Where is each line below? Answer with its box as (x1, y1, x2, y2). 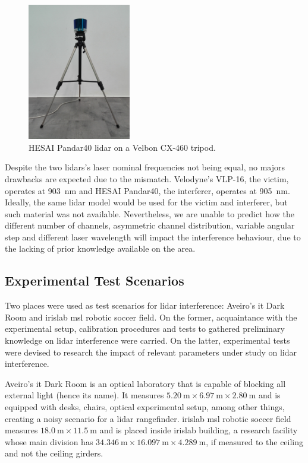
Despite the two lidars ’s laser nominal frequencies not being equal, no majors (5, 161, 285, 173)
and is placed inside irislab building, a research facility (99, 424, 298, 436)
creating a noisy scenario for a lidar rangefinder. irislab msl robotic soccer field (5, 412, 291, 424)
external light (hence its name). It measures (5, 389, 164, 401)
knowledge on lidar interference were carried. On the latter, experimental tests (5, 334, 290, 347)
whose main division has (5, 435, 93, 448)
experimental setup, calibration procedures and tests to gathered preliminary (5, 322, 285, 335)
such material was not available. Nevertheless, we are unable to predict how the (5, 207, 294, 220)
